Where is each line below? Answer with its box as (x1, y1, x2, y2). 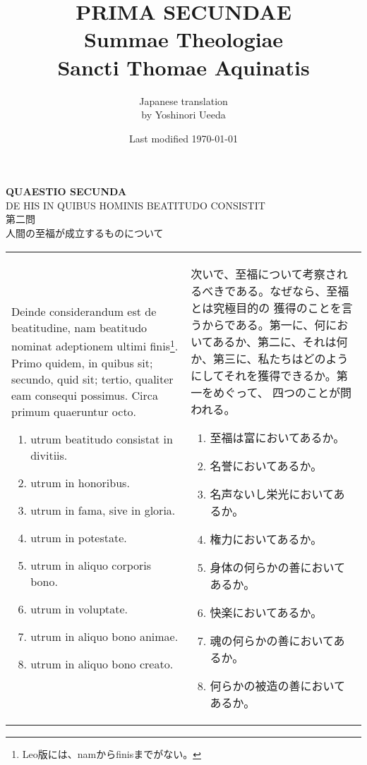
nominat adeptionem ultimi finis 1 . (11, 336, 179, 355)
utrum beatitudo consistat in (30, 430, 173, 447)
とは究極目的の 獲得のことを (191, 299, 342, 316)
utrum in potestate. (30, 529, 127, 546)
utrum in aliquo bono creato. (30, 655, 174, 672)
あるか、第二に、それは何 (212, 333, 348, 350)
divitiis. (30, 446, 68, 463)
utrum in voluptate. (30, 600, 128, 617)
